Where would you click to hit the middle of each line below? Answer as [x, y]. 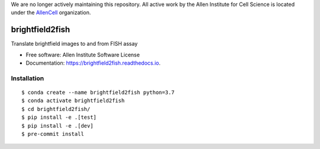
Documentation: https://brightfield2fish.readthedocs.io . [93, 63]
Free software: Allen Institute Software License [83, 55]
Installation [28, 78]
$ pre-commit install [53, 134]
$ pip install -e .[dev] [57, 126]
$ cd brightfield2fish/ [56, 109]
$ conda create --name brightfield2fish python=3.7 [98, 93]
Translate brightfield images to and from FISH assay [74, 44]
